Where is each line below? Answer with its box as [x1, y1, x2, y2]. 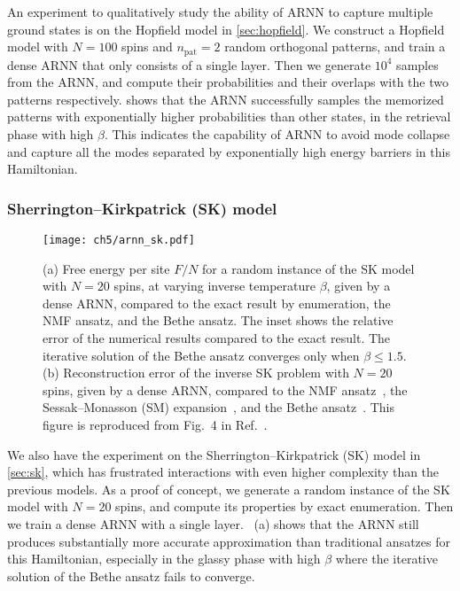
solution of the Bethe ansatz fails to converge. [7, 566, 255, 585]
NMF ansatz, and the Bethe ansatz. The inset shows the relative [43, 311, 394, 330]
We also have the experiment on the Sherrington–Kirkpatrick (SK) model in [7, 445, 421, 463]
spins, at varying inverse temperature [113, 276, 316, 295]
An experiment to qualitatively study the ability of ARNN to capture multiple [7, 3, 433, 20]
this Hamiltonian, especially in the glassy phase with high [7, 549, 321, 568]
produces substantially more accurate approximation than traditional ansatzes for [7, 532, 450, 550]
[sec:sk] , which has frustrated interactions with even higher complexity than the [7, 463, 440, 481]
